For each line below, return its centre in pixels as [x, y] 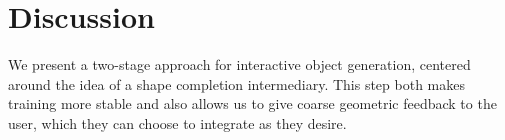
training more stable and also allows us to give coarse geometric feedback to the [252, 103]
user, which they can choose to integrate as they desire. [177, 122]
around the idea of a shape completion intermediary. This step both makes [236, 83]
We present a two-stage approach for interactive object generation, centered [239, 64]
